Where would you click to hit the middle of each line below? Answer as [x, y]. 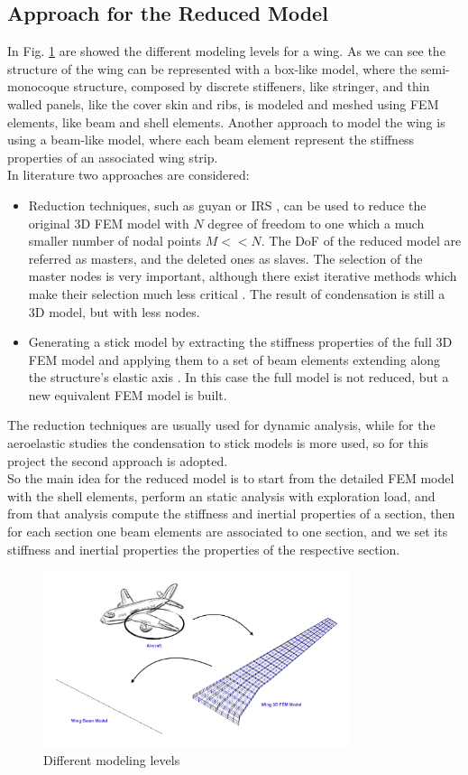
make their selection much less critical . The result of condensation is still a [237, 293]
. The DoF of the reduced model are [361, 241]
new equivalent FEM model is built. [128, 394]
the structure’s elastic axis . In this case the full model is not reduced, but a [239, 377]
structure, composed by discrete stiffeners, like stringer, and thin [252, 86]
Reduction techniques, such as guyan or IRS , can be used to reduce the [227, 205]
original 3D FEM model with [109, 223]
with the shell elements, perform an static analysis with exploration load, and [221, 495]
